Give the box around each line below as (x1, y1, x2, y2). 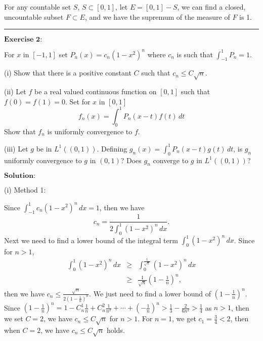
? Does (120, 155, 142, 165)
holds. (106, 324, 125, 335)
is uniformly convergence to (47, 126, 133, 136)
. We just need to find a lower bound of (89, 288, 211, 298)
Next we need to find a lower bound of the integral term (4, 235, 178, 245)
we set (4, 313, 23, 324)
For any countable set (4, 2, 71, 12)
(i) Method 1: (4, 184, 46, 195)
